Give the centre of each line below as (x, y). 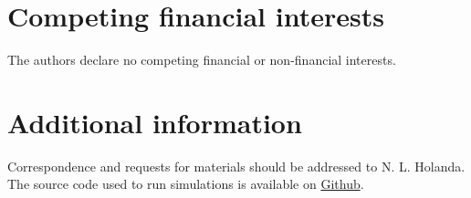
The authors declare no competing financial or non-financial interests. (202, 60)
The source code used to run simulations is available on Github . (186, 184)
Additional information (155, 122)
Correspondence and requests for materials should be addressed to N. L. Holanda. (236, 166)
